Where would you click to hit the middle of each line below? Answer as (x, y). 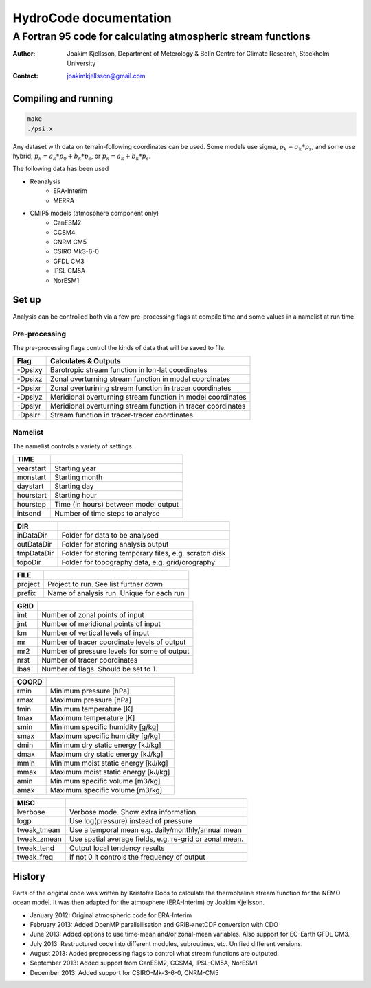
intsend (29, 514)
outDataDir (34, 544)
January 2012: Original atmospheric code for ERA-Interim (111, 915)
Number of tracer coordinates (90, 660)
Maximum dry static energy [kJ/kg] (106, 754)
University (81, 63)
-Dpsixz (30, 379)
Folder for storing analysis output (115, 544)
